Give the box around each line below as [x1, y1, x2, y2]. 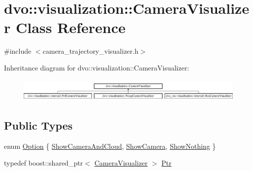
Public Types [4, 118, 73, 133]
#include [4, 46, 32, 56]
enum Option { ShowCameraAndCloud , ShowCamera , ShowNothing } [4, 140, 216, 151]
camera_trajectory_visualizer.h [42, 46, 139, 56]
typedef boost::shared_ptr [4, 157, 83, 168]
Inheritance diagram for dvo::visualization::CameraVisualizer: [4, 62, 189, 72]
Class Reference [15, 17, 126, 37]
